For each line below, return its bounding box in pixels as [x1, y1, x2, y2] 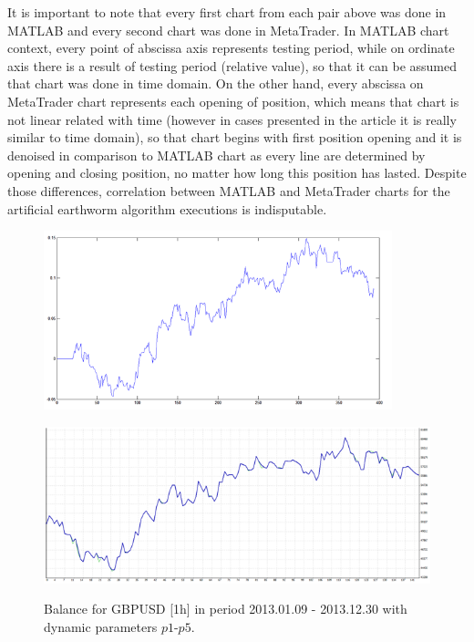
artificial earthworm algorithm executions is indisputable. [7, 199, 327, 218]
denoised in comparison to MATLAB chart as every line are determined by [7, 145, 426, 164]
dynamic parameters [44, 616, 158, 636]
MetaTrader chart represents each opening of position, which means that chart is [7, 91, 459, 110]
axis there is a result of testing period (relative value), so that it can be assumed [7, 56, 457, 75]
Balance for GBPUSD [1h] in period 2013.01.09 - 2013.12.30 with [44, 599, 407, 618]
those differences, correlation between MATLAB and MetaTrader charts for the [7, 181, 450, 200]
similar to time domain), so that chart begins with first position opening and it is [7, 128, 462, 147]
